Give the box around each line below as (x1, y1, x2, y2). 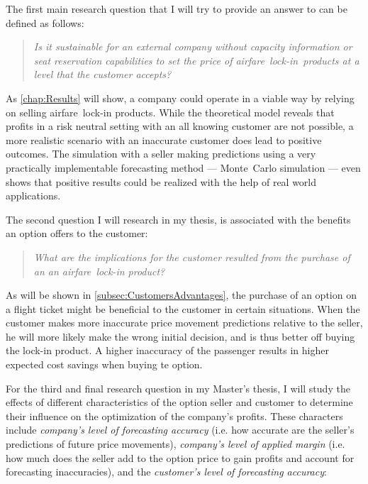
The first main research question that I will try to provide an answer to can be (6, 1, 347, 16)
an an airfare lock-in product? (33, 263, 165, 278)
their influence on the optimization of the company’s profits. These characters (6, 408, 343, 423)
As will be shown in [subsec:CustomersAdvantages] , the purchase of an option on (6, 287, 357, 302)
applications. (6, 188, 61, 203)
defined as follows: (6, 15, 84, 30)
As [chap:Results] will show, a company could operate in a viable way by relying (6, 90, 355, 105)
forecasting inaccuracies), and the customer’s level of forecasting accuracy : (6, 464, 327, 479)
